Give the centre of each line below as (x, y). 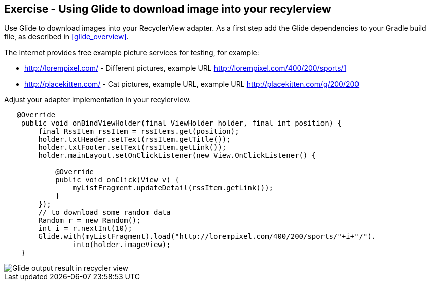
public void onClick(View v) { (117, 180)
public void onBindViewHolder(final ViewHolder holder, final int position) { (181, 123)
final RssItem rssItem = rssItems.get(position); (139, 131)
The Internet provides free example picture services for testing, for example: (132, 53)
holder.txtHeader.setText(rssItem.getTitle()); (134, 139)
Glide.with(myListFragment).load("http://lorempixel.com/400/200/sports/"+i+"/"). (207, 237)
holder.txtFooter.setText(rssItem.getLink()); (132, 148)
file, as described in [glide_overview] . (66, 37)
